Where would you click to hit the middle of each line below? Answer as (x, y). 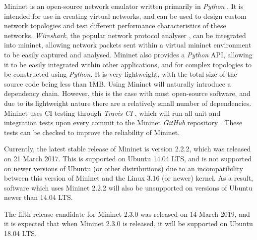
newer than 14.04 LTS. (38, 197)
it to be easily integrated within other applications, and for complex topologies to (128, 64)
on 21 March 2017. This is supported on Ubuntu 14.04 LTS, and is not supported (128, 158)
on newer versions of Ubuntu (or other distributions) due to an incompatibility (124, 168)
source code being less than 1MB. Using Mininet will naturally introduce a (118, 83)
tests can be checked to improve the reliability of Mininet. (92, 132)
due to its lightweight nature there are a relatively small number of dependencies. (128, 103)
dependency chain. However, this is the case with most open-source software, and (127, 93)
